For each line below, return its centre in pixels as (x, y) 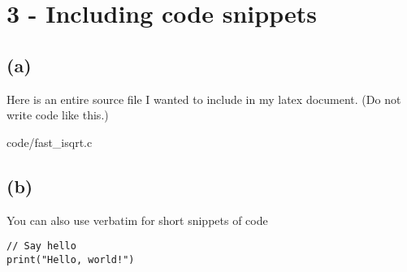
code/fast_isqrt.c (50, 142)
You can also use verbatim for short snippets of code (137, 220)
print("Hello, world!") (71, 259)
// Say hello (41, 246)
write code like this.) (58, 115)
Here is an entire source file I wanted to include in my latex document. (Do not (204, 99)
